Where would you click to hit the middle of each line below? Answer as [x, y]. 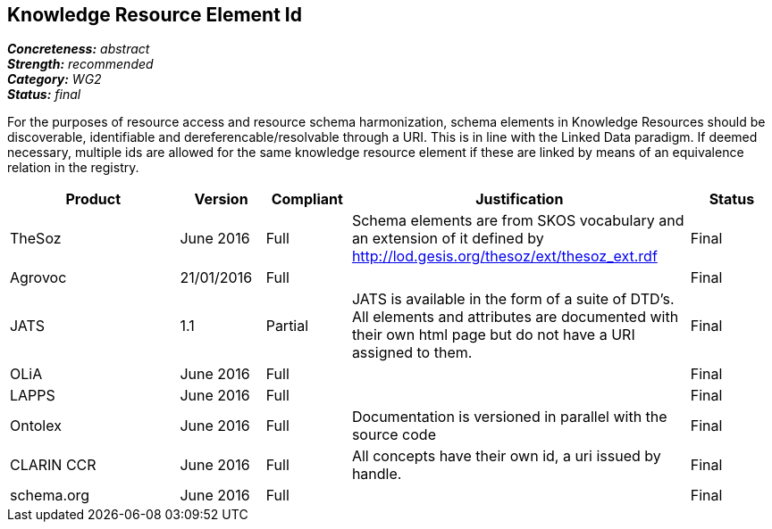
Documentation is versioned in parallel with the [509, 417]
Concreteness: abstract [79, 49]
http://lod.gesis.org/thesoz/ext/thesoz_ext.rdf [504, 256]
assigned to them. [412, 353]
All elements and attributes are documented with [515, 317]
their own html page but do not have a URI [493, 335]
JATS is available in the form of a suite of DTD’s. [513, 299]
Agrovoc [38, 278]
